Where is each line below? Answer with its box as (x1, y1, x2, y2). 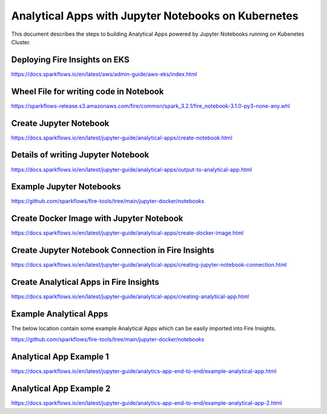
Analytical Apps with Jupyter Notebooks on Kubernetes (11, 9, 299, 22)
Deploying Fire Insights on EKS (11, 55, 130, 65)
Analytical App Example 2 (11, 384, 111, 394)
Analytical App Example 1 (11, 352, 109, 362)
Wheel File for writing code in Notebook (11, 86, 164, 96)
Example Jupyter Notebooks (11, 182, 121, 192)
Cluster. (11, 38, 31, 45)
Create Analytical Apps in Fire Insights (11, 277, 160, 287)
